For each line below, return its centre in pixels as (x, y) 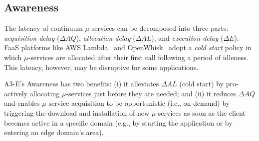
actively (16, 93)
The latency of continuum (43, 28)
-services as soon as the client (201, 112)
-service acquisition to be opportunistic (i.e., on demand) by (138, 103)
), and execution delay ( (187, 37)
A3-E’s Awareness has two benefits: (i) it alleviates (82, 84)
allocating (45, 93)
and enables (22, 103)
